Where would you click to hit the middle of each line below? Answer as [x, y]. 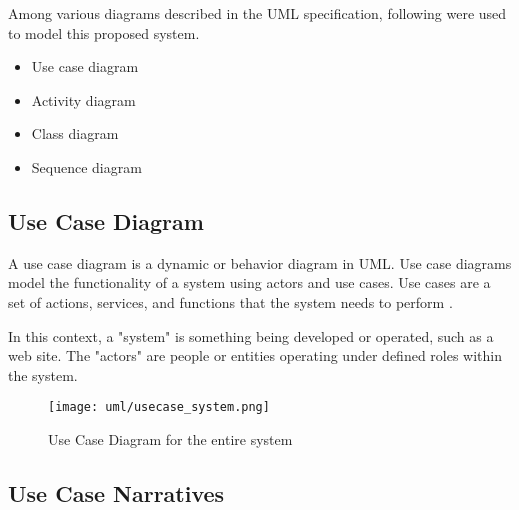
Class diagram [75, 133]
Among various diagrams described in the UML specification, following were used [257, 13]
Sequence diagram [86, 166]
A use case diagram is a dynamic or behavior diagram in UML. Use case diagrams [260, 262]
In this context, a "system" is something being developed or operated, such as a [251, 335]
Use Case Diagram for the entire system [170, 438]
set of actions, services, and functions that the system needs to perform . [230, 301]
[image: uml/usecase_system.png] [159, 407]
